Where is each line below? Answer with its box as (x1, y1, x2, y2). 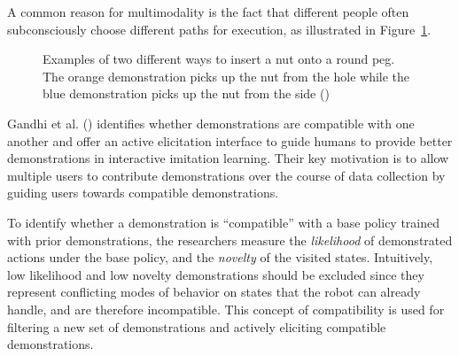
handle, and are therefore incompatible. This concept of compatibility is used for (7, 299, 445, 318)
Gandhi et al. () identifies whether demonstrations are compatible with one (7, 113, 415, 132)
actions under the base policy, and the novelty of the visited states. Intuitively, (7, 248, 433, 267)
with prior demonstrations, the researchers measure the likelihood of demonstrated (7, 230, 453, 249)
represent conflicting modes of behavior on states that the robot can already (7, 282, 421, 301)
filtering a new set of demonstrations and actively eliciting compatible (7, 317, 386, 336)
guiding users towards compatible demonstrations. (7, 183, 279, 202)
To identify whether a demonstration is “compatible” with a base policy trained (7, 213, 440, 231)
